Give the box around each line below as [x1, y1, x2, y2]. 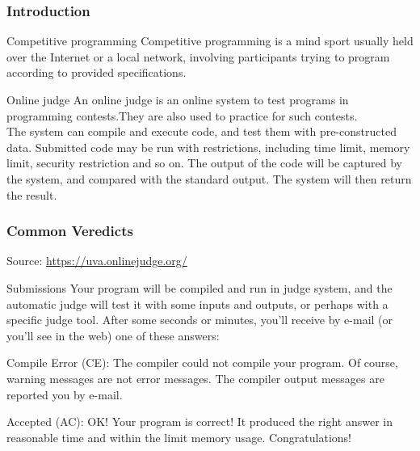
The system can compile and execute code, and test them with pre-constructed [6, 123, 397, 140]
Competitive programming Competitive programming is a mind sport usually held [6, 32, 414, 49]
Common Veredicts [6, 221, 133, 241]
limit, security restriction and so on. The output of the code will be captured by [6, 154, 403, 171]
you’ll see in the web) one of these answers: [6, 327, 220, 344]
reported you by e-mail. [6, 386, 123, 403]
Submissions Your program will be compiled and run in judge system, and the [6, 279, 393, 296]
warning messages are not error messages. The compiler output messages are [6, 369, 384, 386]
